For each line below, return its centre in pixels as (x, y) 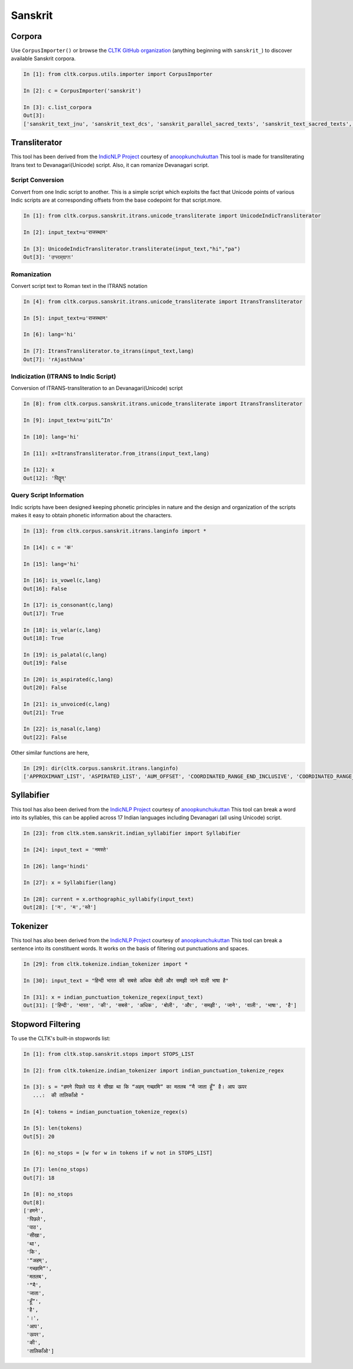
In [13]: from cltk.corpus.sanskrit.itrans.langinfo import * (115, 531)
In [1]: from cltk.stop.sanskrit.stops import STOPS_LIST (109, 1054)
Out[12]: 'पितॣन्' (45, 478)
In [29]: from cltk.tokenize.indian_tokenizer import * (106, 964)
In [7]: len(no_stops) (56, 1170)
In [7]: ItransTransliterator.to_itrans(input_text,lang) (109, 351)
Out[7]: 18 (39, 1178)
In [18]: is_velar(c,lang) (62, 630)
